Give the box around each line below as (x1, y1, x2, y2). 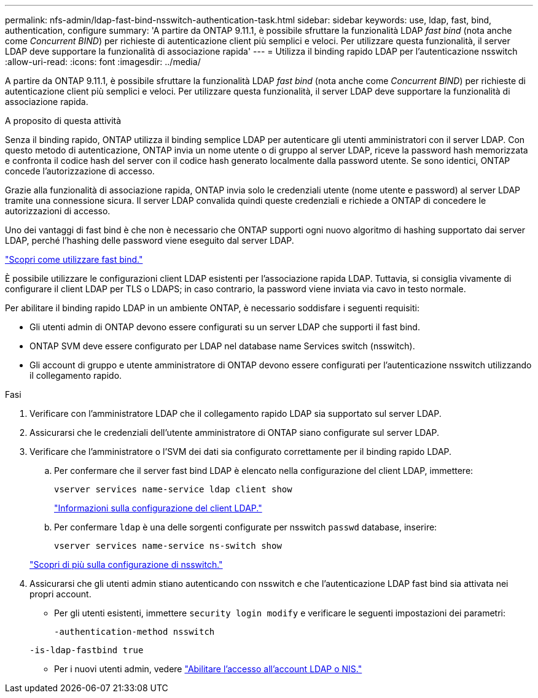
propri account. (29, 589, 92, 599)
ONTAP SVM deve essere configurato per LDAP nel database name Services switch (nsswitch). (29, 341, 415, 351)
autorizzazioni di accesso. (5, 206, 111, 216)
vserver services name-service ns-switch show (54, 541, 282, 551)
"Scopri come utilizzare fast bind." (5, 254, 143, 265)
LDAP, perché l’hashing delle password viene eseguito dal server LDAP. (5, 235, 294, 246)
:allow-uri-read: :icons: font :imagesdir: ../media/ (5, 56, 201, 67)
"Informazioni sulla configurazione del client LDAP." (54, 503, 262, 513)
